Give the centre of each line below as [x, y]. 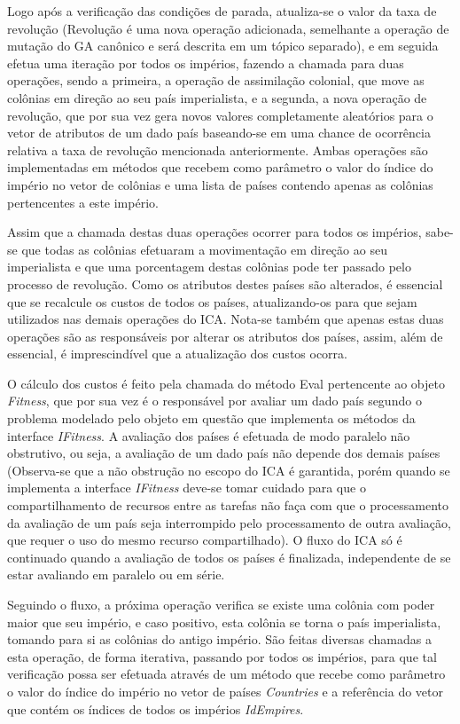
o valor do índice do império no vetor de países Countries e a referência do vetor [226, 691]
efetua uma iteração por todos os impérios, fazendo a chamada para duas [206, 63]
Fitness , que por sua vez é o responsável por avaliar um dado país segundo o [214, 401]
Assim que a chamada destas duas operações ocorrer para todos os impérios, [214, 232]
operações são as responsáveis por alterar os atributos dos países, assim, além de [225, 336]
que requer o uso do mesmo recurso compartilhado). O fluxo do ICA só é [205, 540]
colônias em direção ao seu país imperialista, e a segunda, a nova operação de [217, 97]
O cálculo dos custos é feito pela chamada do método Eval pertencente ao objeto [226, 383]
